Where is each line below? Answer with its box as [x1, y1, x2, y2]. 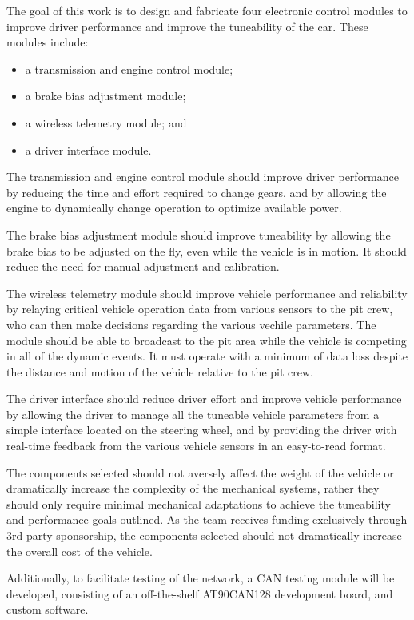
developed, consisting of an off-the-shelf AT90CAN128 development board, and [6, 585, 393, 602]
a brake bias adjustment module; [25, 87, 186, 104]
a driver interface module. [25, 141, 152, 158]
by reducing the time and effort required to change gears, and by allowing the [6, 183, 387, 200]
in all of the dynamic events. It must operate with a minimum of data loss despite [6, 348, 408, 364]
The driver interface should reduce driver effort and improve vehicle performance [6, 390, 402, 407]
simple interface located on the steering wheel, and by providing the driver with [6, 421, 397, 438]
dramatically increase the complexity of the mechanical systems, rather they [6, 480, 380, 497]
